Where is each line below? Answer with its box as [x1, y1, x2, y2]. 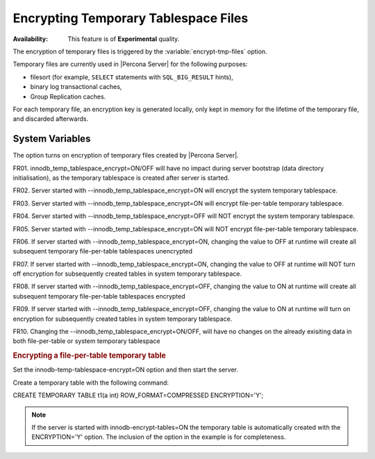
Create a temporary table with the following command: [12, 378, 169, 387]
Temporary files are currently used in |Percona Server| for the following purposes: [12, 60, 248, 69]
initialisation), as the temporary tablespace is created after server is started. [12, 174, 230, 182]
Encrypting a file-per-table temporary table [12, 351, 166, 360]
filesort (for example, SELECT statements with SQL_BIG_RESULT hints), [30, 73, 234, 81]
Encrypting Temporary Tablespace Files [12, 10, 249, 26]
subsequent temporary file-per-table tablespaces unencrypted [12, 247, 193, 256]
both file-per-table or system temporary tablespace [12, 337, 160, 345]
